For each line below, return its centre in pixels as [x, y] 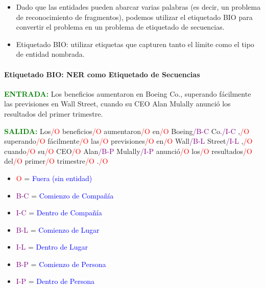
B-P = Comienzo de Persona [61, 264]
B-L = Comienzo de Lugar [58, 229]
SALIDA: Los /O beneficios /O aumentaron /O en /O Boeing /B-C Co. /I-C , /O [127, 131]
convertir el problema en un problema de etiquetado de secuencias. [120, 27]
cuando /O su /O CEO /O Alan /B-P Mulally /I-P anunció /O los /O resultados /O [128, 151]
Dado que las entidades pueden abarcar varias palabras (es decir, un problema [138, 7]
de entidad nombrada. [50, 54]
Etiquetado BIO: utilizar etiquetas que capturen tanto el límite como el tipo [135, 44]
